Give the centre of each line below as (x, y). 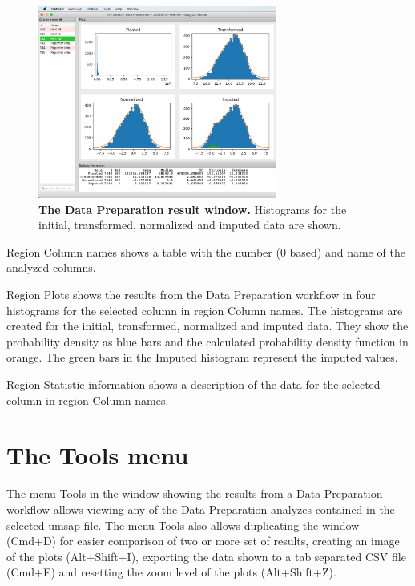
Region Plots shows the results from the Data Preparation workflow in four (191, 295)
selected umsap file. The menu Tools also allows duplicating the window (183, 525)
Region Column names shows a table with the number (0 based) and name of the (206, 251)
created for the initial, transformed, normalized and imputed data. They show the (207, 326)
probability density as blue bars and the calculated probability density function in (207, 341)
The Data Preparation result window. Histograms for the (193, 209)
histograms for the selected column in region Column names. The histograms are (205, 310)
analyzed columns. (51, 267)
